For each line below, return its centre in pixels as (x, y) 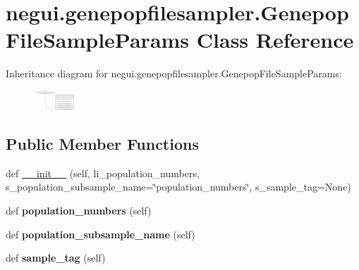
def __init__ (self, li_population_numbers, (103, 173)
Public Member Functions (102, 143)
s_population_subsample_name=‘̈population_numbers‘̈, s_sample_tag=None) (178, 187)
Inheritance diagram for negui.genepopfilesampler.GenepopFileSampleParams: (174, 73)
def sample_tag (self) (56, 258)
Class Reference (275, 40)
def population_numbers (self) (79, 210)
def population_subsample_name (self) (101, 234)
